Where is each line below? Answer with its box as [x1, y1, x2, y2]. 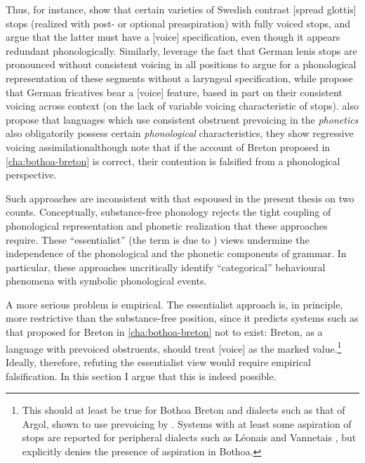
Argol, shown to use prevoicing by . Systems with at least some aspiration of [22, 416, 352, 431]
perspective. [6, 167, 57, 182]
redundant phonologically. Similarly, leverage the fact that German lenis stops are [6, 43, 357, 58]
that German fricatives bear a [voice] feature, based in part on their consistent [6, 84, 343, 99]
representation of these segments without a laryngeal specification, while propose [6, 70, 353, 85]
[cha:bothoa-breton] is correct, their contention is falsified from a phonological [6, 153, 340, 168]
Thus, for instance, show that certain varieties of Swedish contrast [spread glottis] [6, 2, 357, 16]
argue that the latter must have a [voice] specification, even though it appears [6, 30, 340, 44]
